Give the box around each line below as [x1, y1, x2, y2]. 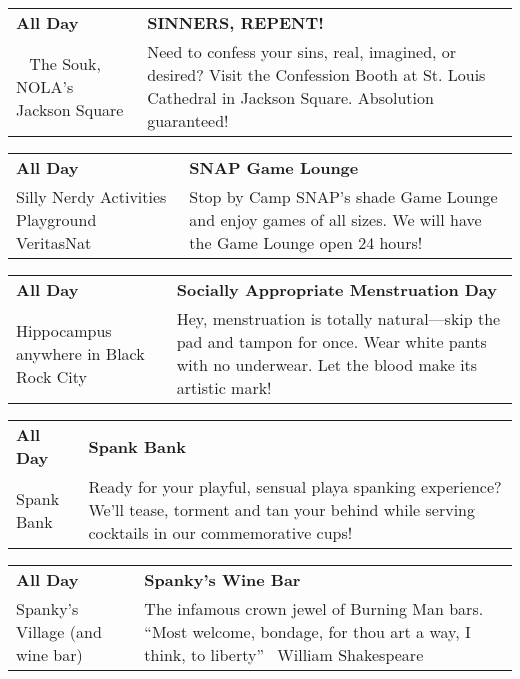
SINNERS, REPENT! [147, 11, 324, 34]
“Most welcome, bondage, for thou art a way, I [144, 620, 471, 643]
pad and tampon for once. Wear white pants [176, 330, 487, 353]
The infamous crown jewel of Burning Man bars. [144, 597, 484, 620]
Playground [16, 208, 97, 231]
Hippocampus [16, 318, 112, 342]
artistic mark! [176, 376, 272, 399]
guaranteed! [147, 109, 229, 132]
